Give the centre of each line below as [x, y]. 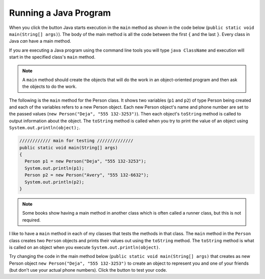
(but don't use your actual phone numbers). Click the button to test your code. [88, 270]
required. [32, 220]
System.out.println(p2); [54, 182]
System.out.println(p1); [54, 168]
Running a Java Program [60, 13]
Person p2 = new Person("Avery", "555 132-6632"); [87, 175]
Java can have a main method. [40, 41]
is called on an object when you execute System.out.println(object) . [85, 247]
